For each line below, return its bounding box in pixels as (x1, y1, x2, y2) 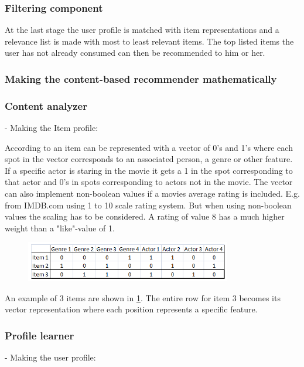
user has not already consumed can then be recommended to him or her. (5, 46, 265, 59)
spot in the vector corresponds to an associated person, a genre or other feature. (5, 153, 293, 165)
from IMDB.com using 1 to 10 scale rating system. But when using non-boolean (5, 198, 292, 211)
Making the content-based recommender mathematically (5, 71, 277, 86)
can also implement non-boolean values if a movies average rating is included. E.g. (5, 187, 300, 200)
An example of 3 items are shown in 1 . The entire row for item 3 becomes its (5, 291, 281, 304)
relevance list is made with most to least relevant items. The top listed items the (5, 35, 294, 47)
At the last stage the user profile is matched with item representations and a (5, 23, 279, 36)
